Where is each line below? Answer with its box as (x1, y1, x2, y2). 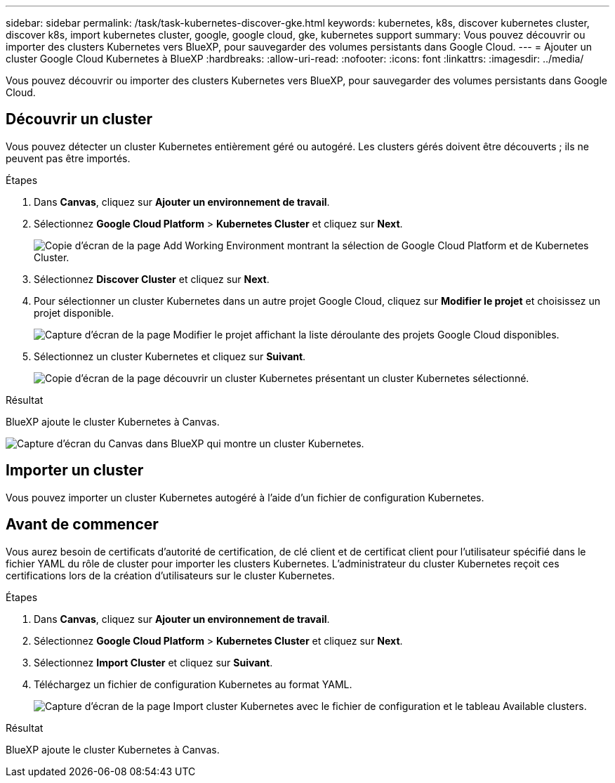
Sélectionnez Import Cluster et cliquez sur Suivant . (34, 656, 273, 669)
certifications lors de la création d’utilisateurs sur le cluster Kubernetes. (6, 569, 335, 581)
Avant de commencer (6, 515, 159, 534)
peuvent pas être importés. (6, 152, 131, 164)
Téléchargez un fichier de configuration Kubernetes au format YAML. (34, 678, 352, 690)
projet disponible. (34, 306, 114, 319)
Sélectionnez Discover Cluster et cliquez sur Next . (34, 272, 270, 285)
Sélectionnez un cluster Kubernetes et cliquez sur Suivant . (34, 350, 306, 362)
